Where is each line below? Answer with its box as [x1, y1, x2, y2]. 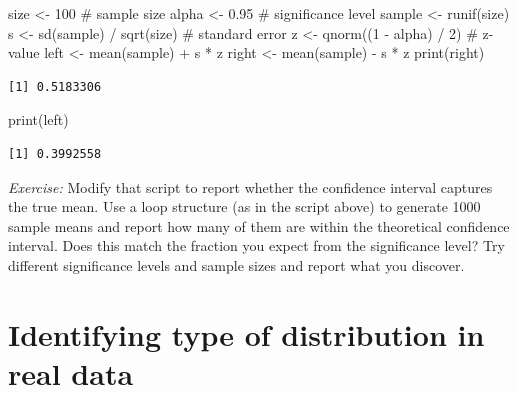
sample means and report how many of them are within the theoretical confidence [8, 215, 510, 236]
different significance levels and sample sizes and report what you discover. [8, 254, 465, 275]
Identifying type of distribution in [8, 313, 485, 354]
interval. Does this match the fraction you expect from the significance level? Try [8, 235, 505, 256]
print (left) [8, 109, 69, 130]
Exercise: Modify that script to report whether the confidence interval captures [8, 176, 493, 197]
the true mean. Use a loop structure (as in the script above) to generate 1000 [8, 196, 481, 217]
